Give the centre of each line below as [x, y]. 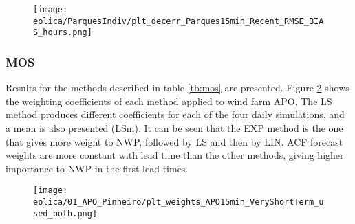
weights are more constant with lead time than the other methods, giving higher [175, 155]
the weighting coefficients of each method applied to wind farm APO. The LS [169, 101]
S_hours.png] [63, 33]
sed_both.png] [65, 213]
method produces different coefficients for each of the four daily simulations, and [175, 114]
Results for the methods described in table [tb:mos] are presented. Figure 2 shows [177, 88]
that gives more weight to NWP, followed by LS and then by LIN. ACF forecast [174, 141]
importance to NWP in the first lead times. [97, 168]
